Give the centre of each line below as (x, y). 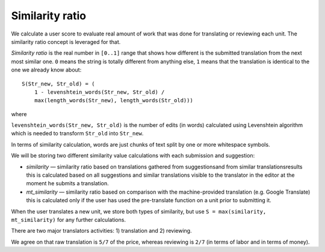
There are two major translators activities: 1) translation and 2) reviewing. (101, 231)
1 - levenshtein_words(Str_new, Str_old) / (99, 92)
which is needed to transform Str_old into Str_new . (77, 134)
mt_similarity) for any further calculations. (69, 220)
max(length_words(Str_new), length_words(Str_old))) (114, 100)
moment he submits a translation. (68, 183)
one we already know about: (46, 70)
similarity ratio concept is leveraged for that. (66, 41)
